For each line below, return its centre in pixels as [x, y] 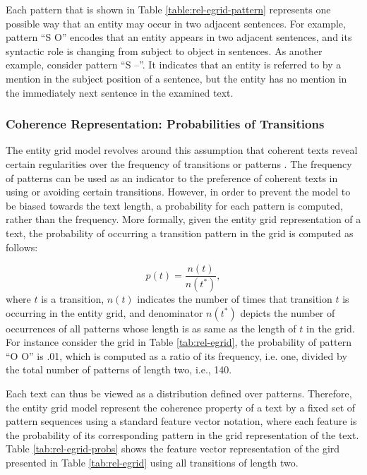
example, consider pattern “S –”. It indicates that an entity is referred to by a [174, 65]
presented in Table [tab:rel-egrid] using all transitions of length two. [152, 462]
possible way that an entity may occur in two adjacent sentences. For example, [176, 23]
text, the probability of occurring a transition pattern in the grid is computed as [180, 233]
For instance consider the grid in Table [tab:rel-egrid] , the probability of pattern [179, 342]
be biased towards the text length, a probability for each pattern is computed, [174, 205]
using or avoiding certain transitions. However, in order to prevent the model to [178, 192]
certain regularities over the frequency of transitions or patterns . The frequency [179, 163]
